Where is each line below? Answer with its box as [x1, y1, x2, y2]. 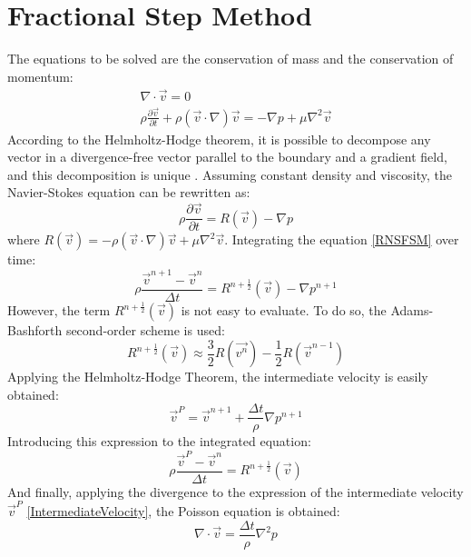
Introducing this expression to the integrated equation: [7, 432, 311, 451]
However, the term [7, 301, 111, 320]
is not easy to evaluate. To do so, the [181, 301, 387, 320]
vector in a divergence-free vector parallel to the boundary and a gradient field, [7, 147, 447, 166]
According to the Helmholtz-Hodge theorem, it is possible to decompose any [7, 129, 431, 148]
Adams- [390, 301, 434, 320]
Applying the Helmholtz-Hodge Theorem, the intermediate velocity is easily [7, 367, 428, 386]
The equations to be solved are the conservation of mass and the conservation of [7, 49, 454, 68]
